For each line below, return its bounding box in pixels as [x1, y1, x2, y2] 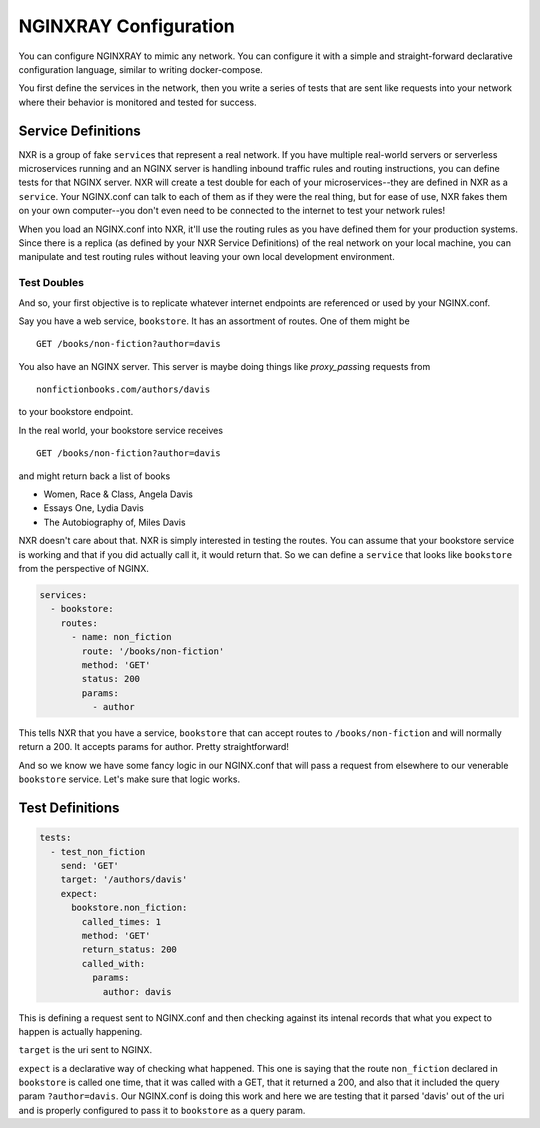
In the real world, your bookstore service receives [18, 424, 224, 436]
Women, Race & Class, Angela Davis [43, 488, 194, 500]
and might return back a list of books [18, 470, 171, 482]
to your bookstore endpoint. [18, 406, 134, 418]
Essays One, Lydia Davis [43, 502, 144, 514]
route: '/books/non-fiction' [81, 645, 225, 657]
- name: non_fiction [71, 631, 172, 643]
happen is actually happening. [18, 1025, 143, 1037]
